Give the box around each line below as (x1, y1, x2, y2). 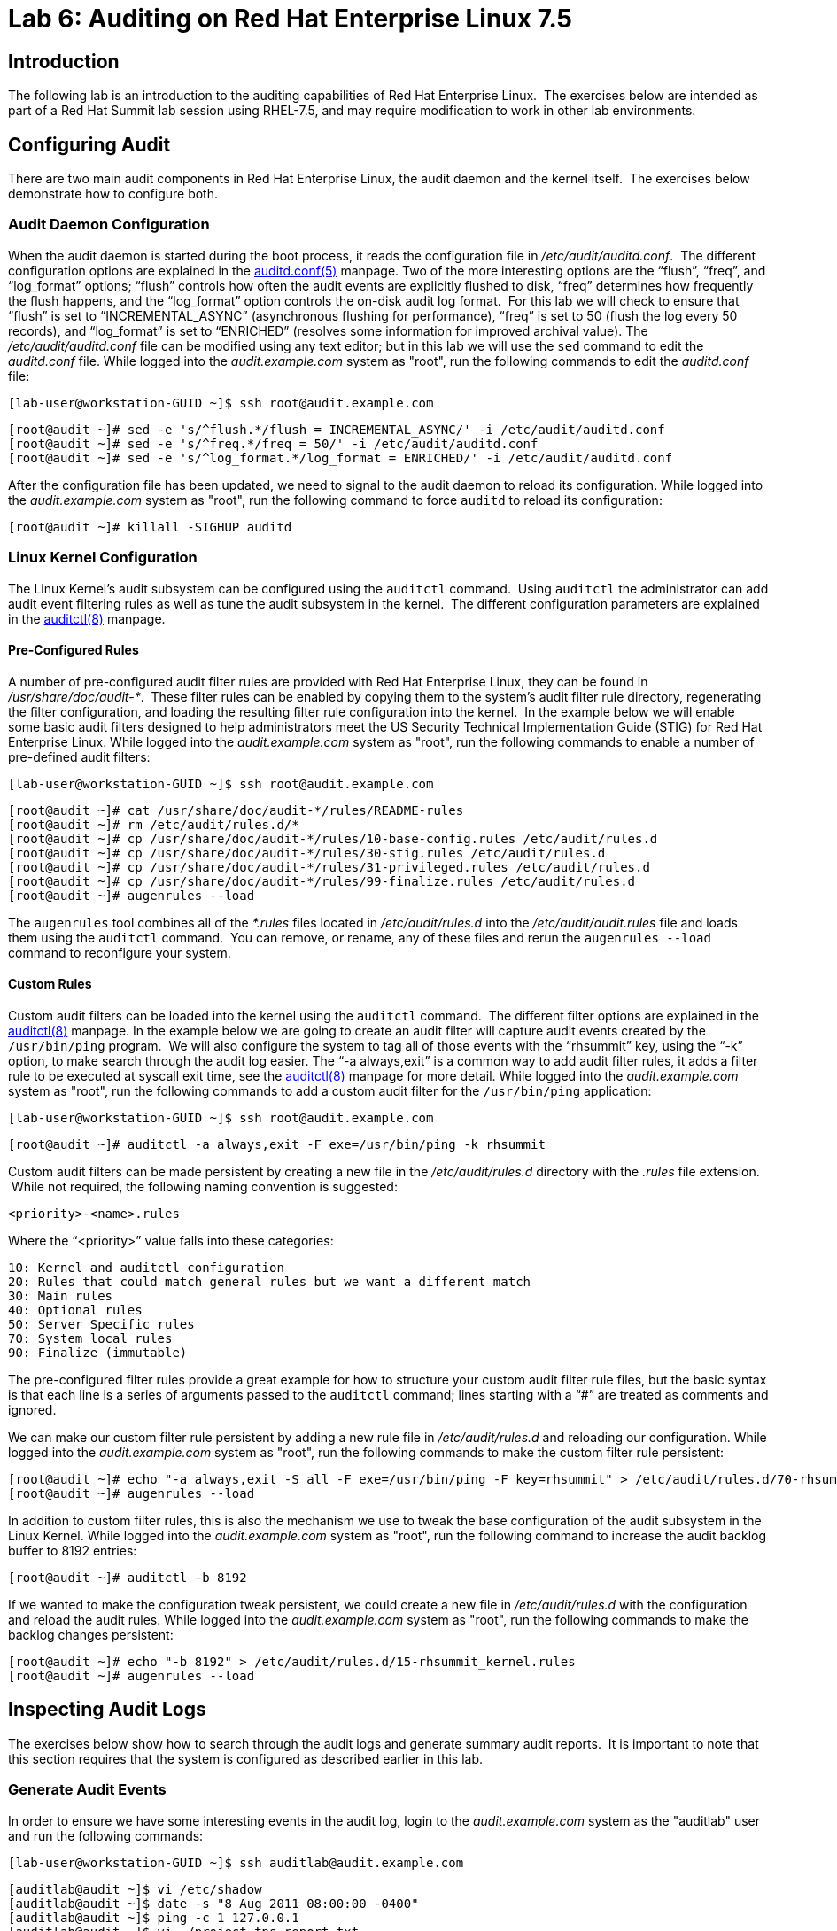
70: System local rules (8, 1330, 173, 1345)
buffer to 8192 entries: (8, 1542, 137, 1558)
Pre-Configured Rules (8, 642, 139, 658)
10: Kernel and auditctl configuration (8, 1260, 284, 1275)
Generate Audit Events (8, 1780, 167, 1799)
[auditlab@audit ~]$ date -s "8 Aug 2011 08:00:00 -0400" (8, 1896, 419, 1911)
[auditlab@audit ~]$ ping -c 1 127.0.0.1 (8, 1910, 299, 1925)
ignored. (8, 1401, 57, 1417)
